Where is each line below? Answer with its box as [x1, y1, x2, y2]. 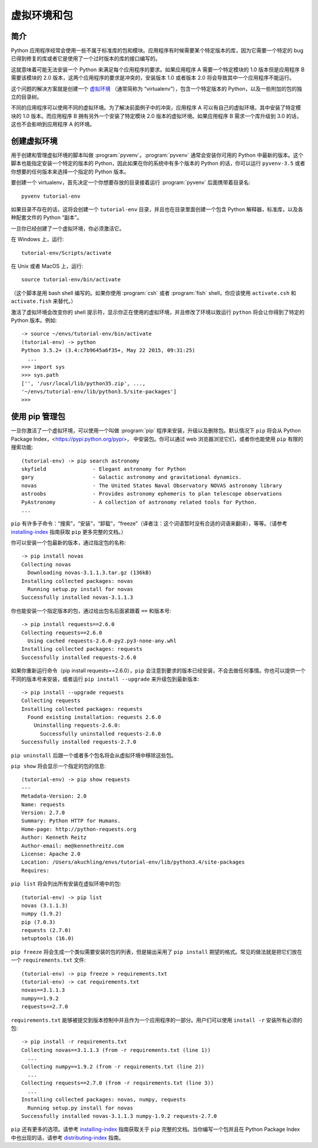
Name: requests [21, 801, 65, 808]
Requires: [21, 867, 49, 874]
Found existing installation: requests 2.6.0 [27, 714, 161, 721]
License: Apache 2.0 [21, 850, 81, 857]
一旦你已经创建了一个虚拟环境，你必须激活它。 [11, 225, 125, 232]
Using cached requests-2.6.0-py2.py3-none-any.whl [27, 637, 177, 644]
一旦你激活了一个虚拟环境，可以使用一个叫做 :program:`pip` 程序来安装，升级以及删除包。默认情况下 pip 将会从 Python [11, 427, 302, 434]
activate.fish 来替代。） [11, 298, 77, 305]
